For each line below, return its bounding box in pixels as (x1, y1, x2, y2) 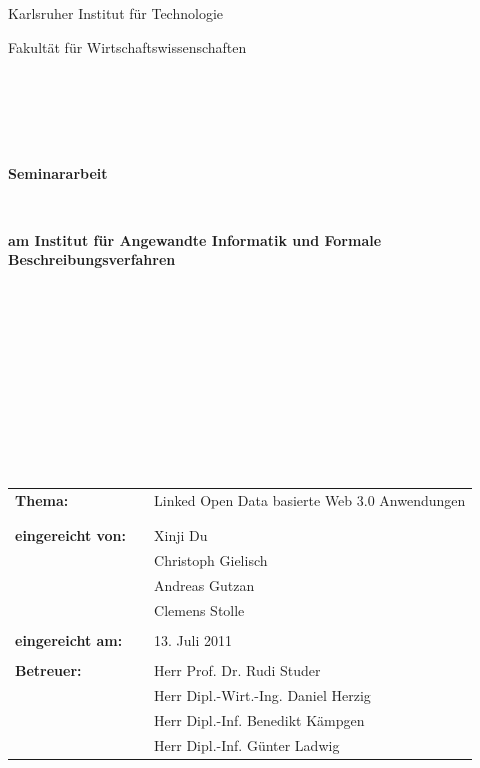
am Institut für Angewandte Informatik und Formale (8, 229, 382, 250)
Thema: (15, 490, 69, 511)
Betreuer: (15, 660, 82, 681)
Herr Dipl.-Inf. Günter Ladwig (154, 734, 340, 755)
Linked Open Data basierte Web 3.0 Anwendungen (154, 490, 466, 511)
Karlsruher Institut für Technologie (8, 3, 224, 23)
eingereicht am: (15, 630, 123, 650)
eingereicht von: (15, 525, 127, 546)
